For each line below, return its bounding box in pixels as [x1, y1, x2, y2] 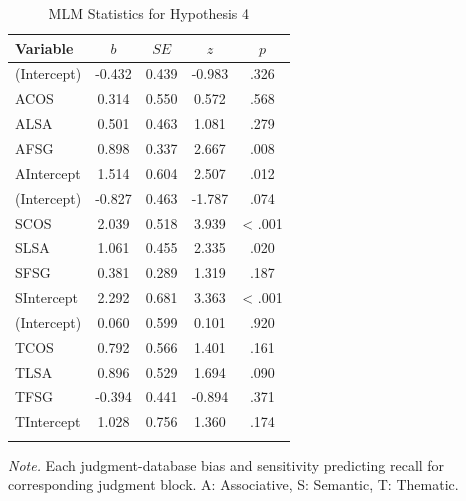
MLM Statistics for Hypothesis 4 [48, 3, 250, 23]
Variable [15, 37, 74, 58]
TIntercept [15, 411, 81, 432]
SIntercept [15, 287, 79, 308]
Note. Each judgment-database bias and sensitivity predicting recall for [8, 454, 445, 475]
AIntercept [15, 162, 81, 183]
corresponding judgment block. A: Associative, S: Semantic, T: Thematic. [8, 474, 459, 495]
